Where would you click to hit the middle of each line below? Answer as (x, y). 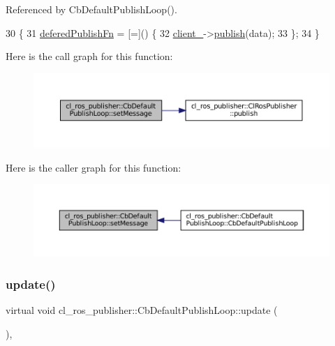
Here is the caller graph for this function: (94, 167)
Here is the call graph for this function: (89, 56)
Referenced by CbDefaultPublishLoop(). (91, 9)
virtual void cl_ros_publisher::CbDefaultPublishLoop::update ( (142, 310)
